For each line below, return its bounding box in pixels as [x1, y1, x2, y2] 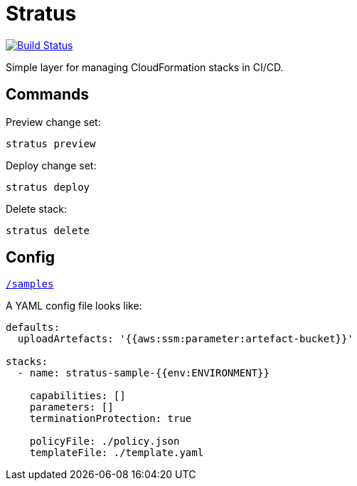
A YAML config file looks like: [6, 300, 142, 312]
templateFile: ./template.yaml [29, 447, 204, 459]
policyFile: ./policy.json [29, 435, 180, 448]
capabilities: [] [29, 390, 126, 402]
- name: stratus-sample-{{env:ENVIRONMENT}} [17, 367, 270, 379]
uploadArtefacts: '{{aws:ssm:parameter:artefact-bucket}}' [17, 333, 353, 345]
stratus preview [6, 137, 96, 149]
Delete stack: [6, 202, 67, 215]
